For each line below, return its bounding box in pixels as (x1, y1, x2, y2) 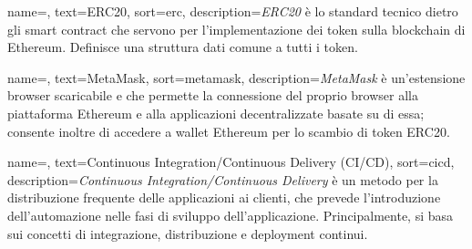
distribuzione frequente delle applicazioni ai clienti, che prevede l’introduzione (7, 188, 441, 207)
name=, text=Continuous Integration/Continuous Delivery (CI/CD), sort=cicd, (7, 152, 455, 171)
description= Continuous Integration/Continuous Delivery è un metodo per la (7, 170, 438, 189)
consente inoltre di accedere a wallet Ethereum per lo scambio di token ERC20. (7, 121, 450, 140)
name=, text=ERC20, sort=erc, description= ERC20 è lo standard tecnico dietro (7, 2, 458, 20)
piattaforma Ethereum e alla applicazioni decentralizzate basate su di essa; (7, 103, 425, 122)
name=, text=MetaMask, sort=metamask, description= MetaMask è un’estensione (7, 67, 466, 87)
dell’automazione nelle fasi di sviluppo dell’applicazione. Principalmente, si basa (7, 205, 454, 224)
